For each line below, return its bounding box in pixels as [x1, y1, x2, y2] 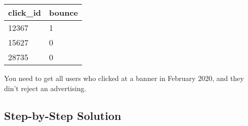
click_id [8, 7, 41, 18]
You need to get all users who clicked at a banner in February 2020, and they [4, 73, 244, 83]
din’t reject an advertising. [4, 82, 87, 93]
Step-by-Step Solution [4, 107, 121, 123]
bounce [49, 7, 78, 18]
